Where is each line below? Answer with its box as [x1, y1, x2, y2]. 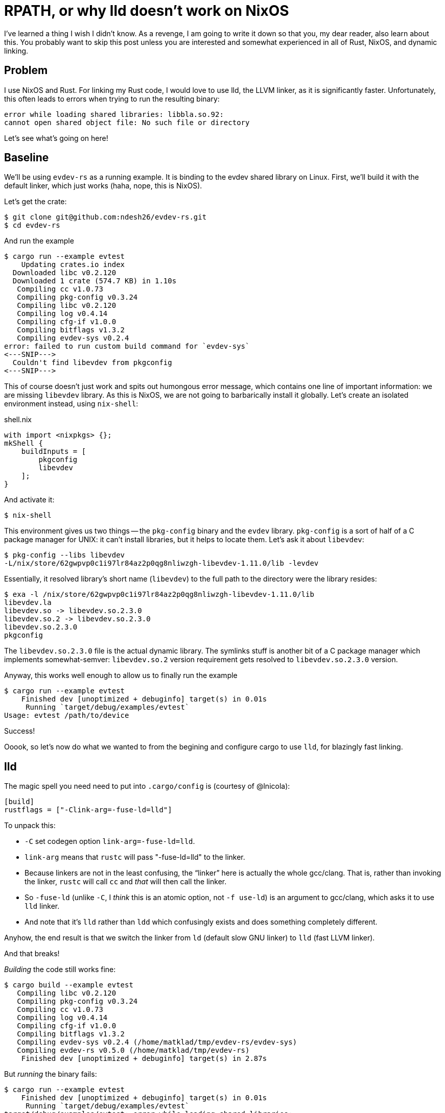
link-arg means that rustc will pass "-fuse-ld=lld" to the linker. [25, 853, 245, 862]
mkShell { [4, 439, 43, 448]
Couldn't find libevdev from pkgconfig [12, 358, 172, 367]
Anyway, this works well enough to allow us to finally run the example [4, 671, 238, 680]
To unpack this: [4, 821, 56, 830]
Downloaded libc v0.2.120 [12, 269, 116, 277]
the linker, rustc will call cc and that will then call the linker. [25, 877, 227, 886]
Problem [4, 64, 48, 77]
